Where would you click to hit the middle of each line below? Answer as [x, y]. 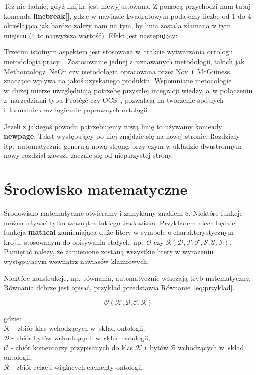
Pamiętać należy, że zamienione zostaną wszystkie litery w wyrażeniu [109, 251]
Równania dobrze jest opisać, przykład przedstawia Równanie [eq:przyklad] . [119, 287]
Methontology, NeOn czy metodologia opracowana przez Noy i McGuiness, [118, 71]
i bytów [156, 347]
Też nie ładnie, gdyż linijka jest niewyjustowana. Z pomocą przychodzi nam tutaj [127, 6]
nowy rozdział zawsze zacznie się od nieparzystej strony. [89, 155]
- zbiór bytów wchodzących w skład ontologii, [81, 337]
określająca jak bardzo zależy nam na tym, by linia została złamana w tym [118, 25]
